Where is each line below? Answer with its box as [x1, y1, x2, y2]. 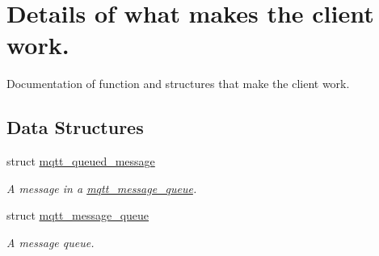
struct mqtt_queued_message [6, 153, 155, 170]
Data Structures [6, 115, 144, 140]
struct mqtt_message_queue [6, 207, 149, 224]
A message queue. [6, 233, 95, 250]
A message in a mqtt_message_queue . [6, 179, 197, 196]
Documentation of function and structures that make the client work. [6, 75, 350, 92]
